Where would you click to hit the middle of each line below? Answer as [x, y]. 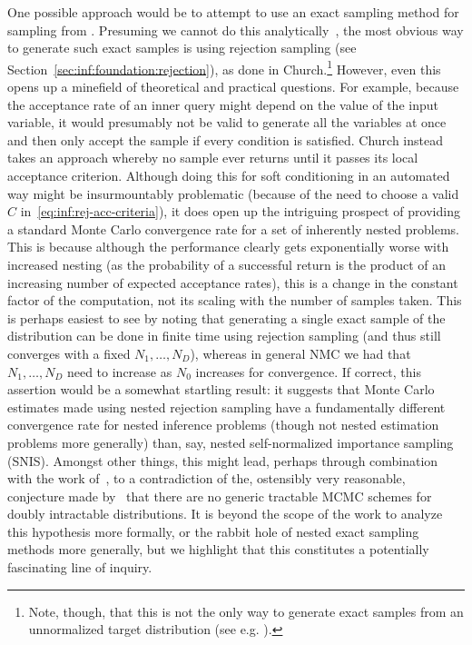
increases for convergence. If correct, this [308, 371]
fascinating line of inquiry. [80, 567]
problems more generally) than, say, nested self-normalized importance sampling [231, 442]
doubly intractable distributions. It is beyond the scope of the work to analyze [225, 514]
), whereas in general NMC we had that [300, 353]
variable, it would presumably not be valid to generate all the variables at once [227, 122]
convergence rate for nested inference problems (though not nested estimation [223, 425]
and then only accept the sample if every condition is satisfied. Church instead [225, 139]
